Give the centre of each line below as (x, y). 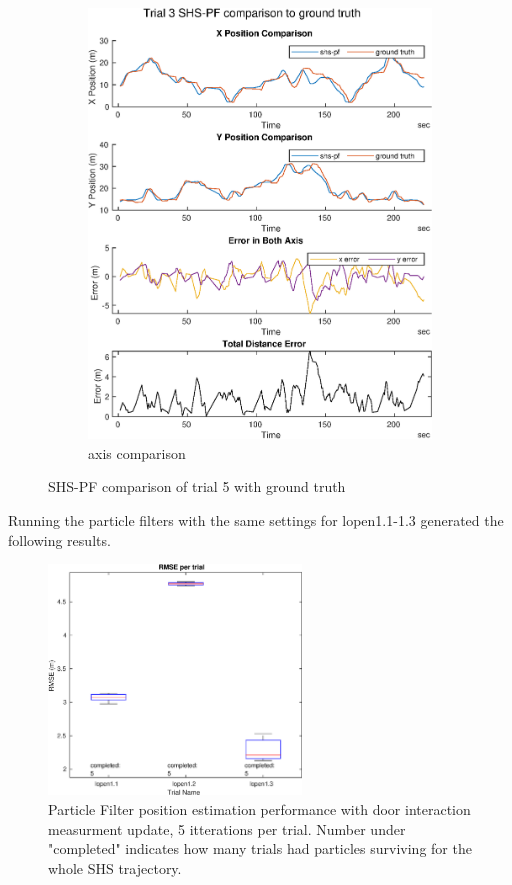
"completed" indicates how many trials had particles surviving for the (260, 848)
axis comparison (137, 452)
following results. (59, 539)
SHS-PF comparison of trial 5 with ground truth (197, 486)
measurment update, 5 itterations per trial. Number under (227, 828)
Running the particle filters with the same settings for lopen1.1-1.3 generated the (256, 519)
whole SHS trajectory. (115, 867)
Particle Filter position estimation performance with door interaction (259, 809)
